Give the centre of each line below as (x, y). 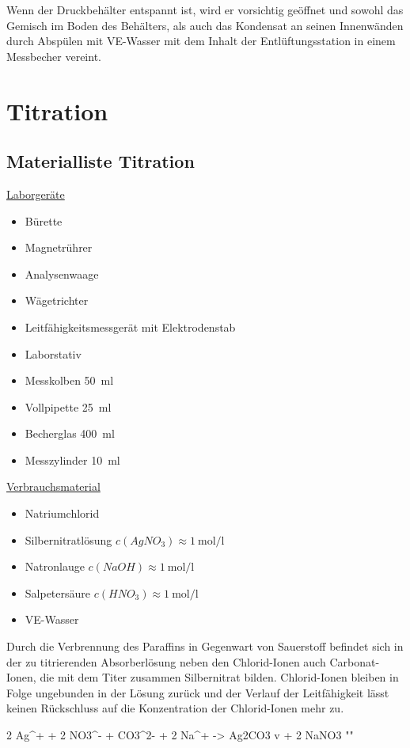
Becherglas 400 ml (70, 433)
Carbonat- (355, 661)
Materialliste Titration (101, 161)
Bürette (44, 220)
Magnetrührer (59, 247)
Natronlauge (55, 566)
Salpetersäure (58, 592)
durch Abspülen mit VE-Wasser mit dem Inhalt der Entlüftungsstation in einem (201, 41)
